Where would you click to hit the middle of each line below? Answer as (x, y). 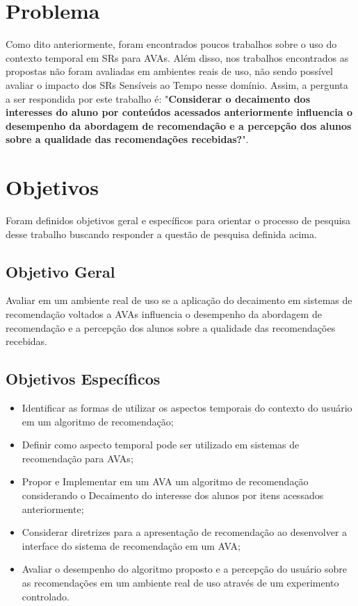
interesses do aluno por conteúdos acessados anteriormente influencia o (179, 112)
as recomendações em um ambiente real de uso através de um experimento (180, 582)
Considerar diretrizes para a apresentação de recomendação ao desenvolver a (185, 532)
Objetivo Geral (60, 271)
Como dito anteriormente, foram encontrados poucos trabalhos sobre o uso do (171, 44)
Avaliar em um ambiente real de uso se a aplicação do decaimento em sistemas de (179, 300)
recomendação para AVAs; (78, 458)
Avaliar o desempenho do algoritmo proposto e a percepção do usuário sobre (185, 569)
